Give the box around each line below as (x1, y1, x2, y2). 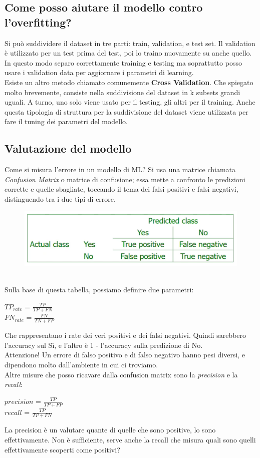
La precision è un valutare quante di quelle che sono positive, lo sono (5, 424, 216, 435)
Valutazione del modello (5, 141, 132, 156)
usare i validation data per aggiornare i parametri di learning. (5, 67, 194, 78)
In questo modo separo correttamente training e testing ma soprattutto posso (5, 57, 242, 68)
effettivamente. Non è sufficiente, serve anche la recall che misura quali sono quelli (5, 434, 256, 445)
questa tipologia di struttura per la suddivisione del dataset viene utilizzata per (5, 106, 248, 117)
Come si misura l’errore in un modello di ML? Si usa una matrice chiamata (5, 164, 236, 175)
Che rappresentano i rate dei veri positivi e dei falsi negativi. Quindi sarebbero (5, 330, 246, 340)
